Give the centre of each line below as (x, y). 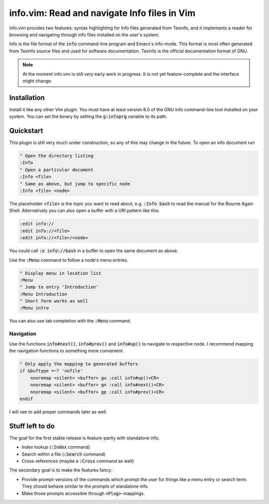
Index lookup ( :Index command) (56, 447)
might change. (37, 81)
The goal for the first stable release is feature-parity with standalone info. (84, 438)
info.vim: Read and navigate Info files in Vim (102, 13)
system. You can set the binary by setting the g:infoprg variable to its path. (88, 117)
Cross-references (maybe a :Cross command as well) (78, 461)
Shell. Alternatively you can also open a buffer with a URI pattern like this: (84, 211)
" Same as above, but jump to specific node (75, 184)
